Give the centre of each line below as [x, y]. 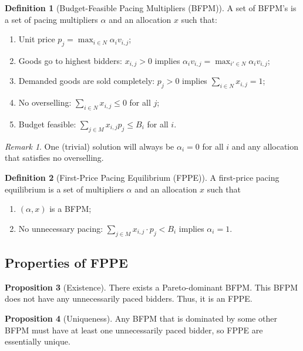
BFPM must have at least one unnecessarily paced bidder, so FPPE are [134, 330]
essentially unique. [38, 341]
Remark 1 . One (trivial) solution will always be [90, 146]
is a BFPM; [70, 209]
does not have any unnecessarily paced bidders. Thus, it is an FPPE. [129, 298]
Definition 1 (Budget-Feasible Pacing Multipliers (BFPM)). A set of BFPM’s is [151, 8]
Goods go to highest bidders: [70, 60]
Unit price [37, 39]
